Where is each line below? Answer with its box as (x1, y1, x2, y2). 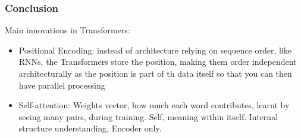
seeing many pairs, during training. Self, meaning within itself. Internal (18, 110, 278, 123)
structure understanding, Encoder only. (18, 122, 162, 134)
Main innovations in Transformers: (5, 24, 130, 36)
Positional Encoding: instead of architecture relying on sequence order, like (18, 43, 291, 56)
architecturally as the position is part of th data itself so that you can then (18, 67, 292, 79)
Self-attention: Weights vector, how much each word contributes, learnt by (18, 99, 290, 111)
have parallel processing (18, 79, 105, 91)
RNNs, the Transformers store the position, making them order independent (18, 55, 297, 68)
